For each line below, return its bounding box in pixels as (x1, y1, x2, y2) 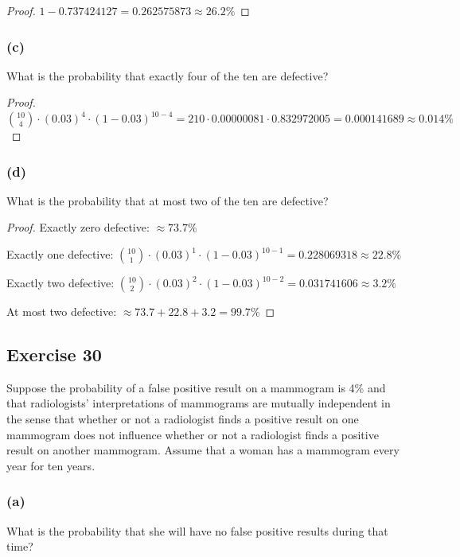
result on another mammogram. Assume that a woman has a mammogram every (6, 442, 400, 458)
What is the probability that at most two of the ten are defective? (6, 192, 329, 208)
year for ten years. (6, 457, 96, 473)
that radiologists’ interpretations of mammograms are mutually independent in (6, 395, 391, 411)
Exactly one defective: (6, 246, 114, 262)
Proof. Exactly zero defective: (6, 219, 150, 236)
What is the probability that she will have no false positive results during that (6, 522, 388, 539)
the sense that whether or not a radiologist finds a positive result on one (6, 410, 359, 427)
